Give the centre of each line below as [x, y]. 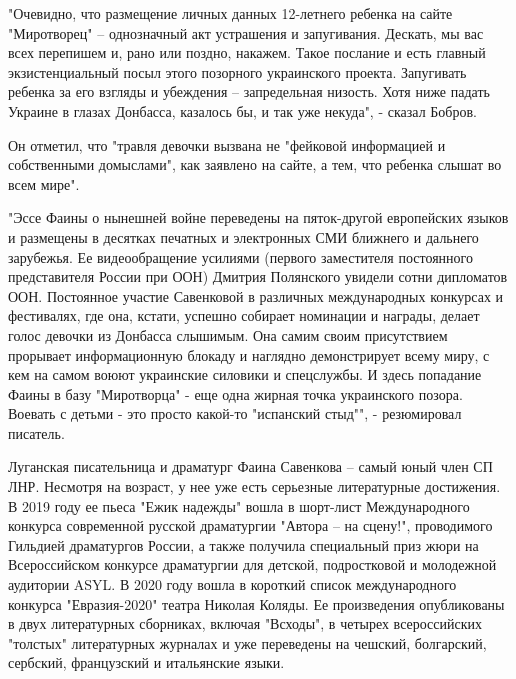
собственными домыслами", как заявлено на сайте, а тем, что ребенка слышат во [255, 164]
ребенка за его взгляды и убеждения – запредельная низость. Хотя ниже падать [249, 91]
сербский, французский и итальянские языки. [146, 662]
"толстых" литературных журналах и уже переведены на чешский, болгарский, [247, 642]
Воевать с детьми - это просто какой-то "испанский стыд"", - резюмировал [235, 413]
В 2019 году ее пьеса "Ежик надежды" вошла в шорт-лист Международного [239, 505]
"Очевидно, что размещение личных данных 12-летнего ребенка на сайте [230, 13]
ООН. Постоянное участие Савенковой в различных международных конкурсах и [256, 295]
